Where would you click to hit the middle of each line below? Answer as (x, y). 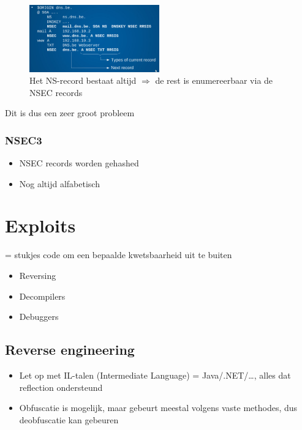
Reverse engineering (70, 350)
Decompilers (42, 296)
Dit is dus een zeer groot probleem (70, 113)
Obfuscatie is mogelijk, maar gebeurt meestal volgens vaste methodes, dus (158, 408)
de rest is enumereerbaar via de (214, 80)
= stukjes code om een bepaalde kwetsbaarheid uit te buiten (119, 255)
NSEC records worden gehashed (79, 163)
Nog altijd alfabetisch (59, 183)
